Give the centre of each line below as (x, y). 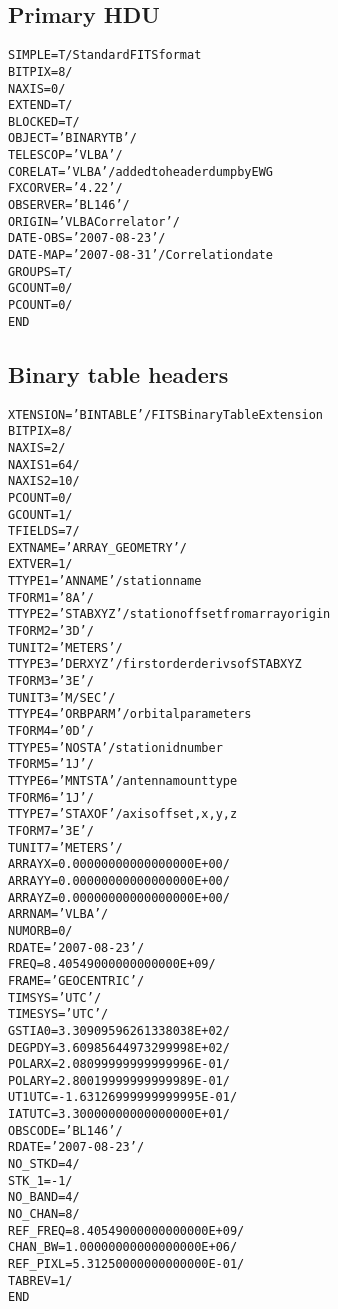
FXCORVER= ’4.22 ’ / (65, 188)
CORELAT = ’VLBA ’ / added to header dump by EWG (140, 171)
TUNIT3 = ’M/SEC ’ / (62, 697)
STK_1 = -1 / (40, 1180)
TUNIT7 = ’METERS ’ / (65, 847)
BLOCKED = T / (44, 121)
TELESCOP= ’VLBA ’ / (65, 155)
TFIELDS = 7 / (44, 531)
